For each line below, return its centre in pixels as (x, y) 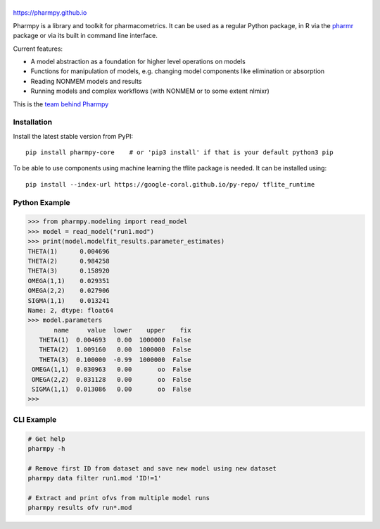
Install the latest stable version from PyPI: (73, 136)
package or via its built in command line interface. (85, 36)
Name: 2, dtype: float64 (71, 310)
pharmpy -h (46, 448)
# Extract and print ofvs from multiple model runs (119, 498)
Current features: (38, 49)
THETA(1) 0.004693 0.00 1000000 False (115, 340)
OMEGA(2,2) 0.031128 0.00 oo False (112, 379)
